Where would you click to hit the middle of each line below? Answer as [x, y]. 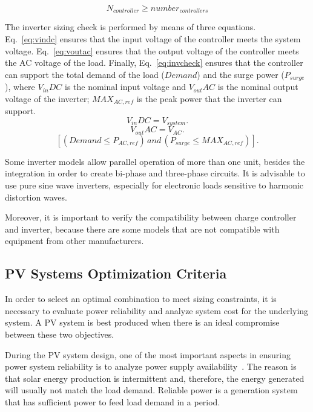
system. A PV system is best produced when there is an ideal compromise [142, 322]
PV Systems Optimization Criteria [116, 273]
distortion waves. [36, 197]
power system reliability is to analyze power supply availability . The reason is [151, 366]
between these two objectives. [60, 334]
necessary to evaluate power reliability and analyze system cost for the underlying [157, 310]
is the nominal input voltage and [125, 87]
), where [20, 87]
